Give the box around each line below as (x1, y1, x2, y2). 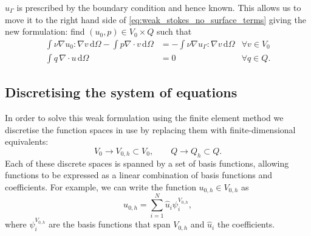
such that (156, 25, 192, 38)
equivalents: (5, 135, 49, 148)
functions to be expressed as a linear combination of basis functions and (5, 168, 273, 181)
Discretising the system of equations (5, 83, 238, 102)
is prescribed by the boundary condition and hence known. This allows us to (16, 1, 301, 13)
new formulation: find (5, 25, 85, 38)
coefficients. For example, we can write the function (5, 180, 196, 193)
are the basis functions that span (48, 218, 171, 231)
